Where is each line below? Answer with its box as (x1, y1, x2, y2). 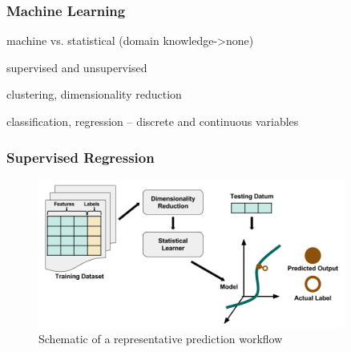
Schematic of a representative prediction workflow (38, 330, 283, 347)
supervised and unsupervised (6, 59, 147, 75)
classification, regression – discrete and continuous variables (6, 113, 299, 129)
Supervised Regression (6, 147, 155, 167)
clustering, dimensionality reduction (6, 86, 182, 103)
